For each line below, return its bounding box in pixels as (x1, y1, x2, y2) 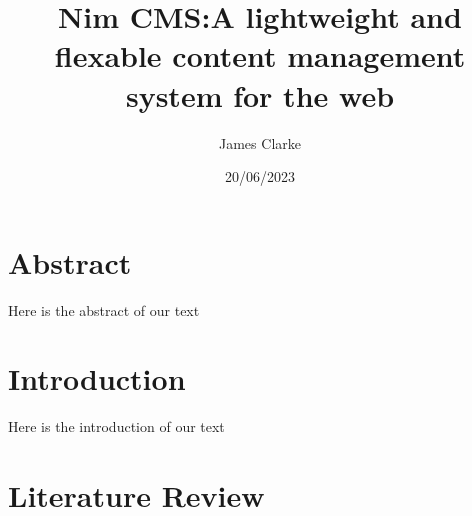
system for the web (125, 74, 395, 115)
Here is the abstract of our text (8, 299, 200, 320)
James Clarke (219, 132, 301, 153)
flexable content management (54, 35, 466, 76)
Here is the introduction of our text (8, 416, 225, 437)
